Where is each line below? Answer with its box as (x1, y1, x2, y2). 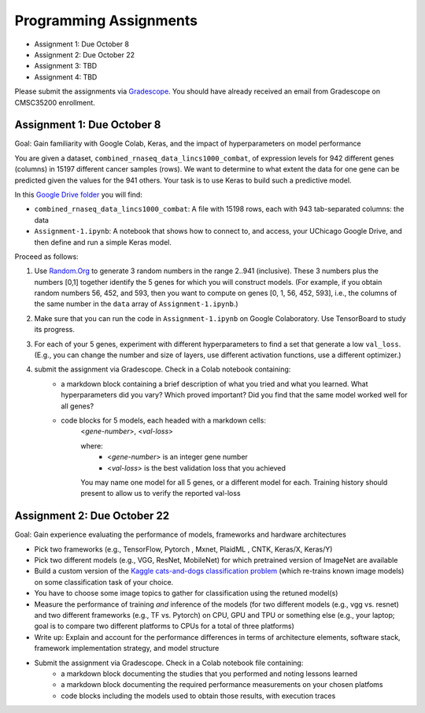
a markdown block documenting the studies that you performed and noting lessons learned (61, 669, 358, 678)
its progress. (34, 325, 75, 334)
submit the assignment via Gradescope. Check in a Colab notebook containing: (34, 364, 291, 374)
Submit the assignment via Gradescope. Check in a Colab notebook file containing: (34, 658, 304, 667)
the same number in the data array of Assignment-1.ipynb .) (34, 299, 239, 308)
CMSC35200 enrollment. (14, 98, 96, 107)
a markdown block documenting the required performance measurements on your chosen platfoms (61, 680, 383, 689)
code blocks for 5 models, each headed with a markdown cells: (61, 416, 267, 425)
